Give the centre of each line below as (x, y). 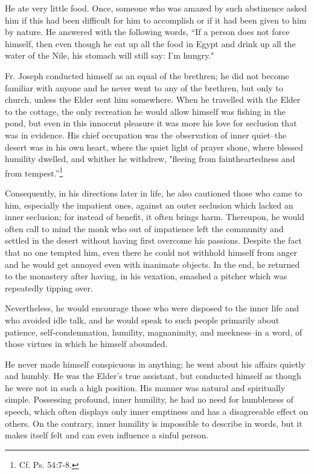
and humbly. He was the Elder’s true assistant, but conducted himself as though (153, 376)
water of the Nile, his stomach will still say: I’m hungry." (110, 55)
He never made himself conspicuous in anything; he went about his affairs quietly (155, 364)
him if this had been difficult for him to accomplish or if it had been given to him (156, 20)
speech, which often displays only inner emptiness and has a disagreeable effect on (157, 411)
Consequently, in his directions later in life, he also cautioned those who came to (154, 193)
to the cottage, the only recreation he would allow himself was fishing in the (146, 111)
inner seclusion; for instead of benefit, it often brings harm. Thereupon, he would (155, 217)
